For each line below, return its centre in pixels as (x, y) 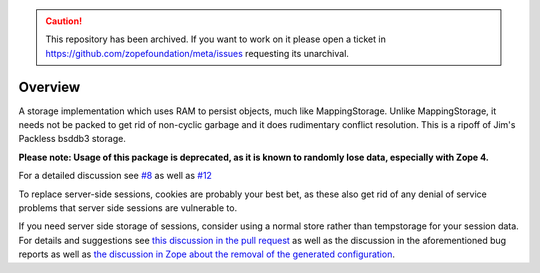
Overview (49, 86)
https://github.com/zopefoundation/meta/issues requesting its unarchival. (197, 53)
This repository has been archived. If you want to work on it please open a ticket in (216, 39)
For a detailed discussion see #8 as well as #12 (115, 176)
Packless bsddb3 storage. (72, 139)
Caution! (64, 21)
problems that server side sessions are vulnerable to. (128, 208)
